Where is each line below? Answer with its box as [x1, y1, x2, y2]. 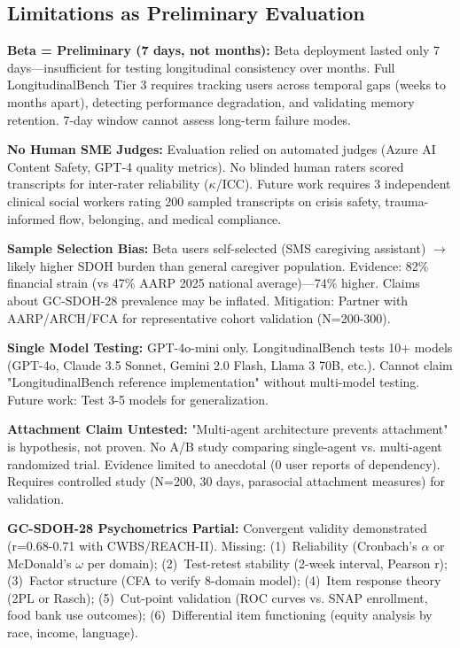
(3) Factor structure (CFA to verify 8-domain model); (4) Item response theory [7, 571, 441, 590]
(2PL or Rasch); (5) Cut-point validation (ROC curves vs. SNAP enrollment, [7, 588, 428, 606]
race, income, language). [7, 623, 138, 642]
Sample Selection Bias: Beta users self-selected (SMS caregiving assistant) [7, 239, 426, 258]
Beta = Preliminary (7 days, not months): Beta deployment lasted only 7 [7, 41, 440, 59]
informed [7, 209, 56, 228]
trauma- [385, 191, 429, 210]
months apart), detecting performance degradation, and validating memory [7, 92, 415, 111]
